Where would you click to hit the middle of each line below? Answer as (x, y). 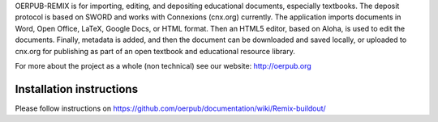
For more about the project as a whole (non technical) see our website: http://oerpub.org (163, 65)
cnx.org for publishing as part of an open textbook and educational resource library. (155, 51)
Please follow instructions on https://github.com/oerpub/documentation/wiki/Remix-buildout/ (170, 108)
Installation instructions (76, 89)
